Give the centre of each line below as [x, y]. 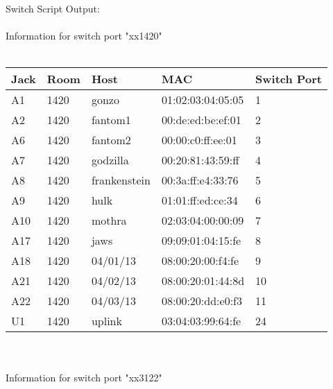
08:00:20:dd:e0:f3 [202, 301]
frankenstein [121, 180]
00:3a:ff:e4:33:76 [200, 180]
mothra [109, 221]
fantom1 [111, 120]
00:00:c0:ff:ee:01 [199, 140]
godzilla [110, 160]
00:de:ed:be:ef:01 [201, 120]
